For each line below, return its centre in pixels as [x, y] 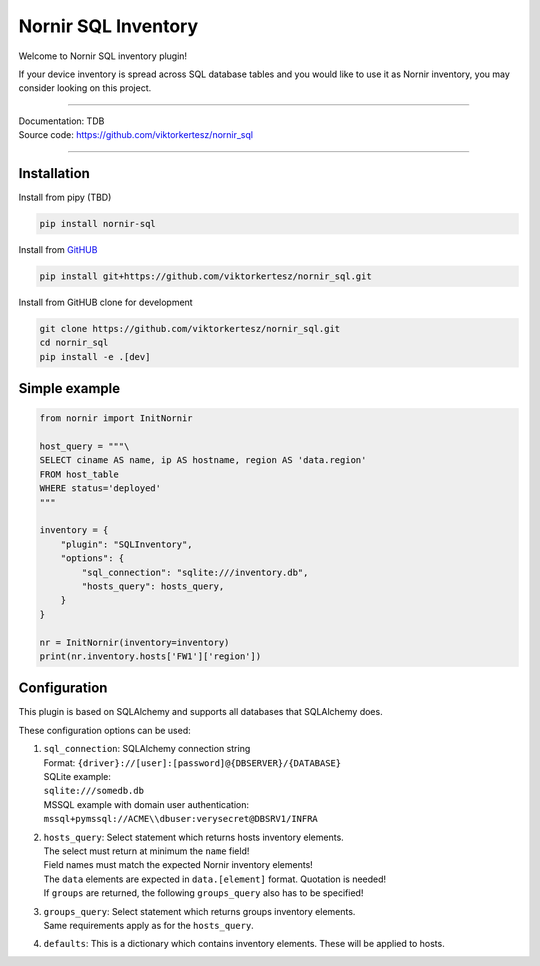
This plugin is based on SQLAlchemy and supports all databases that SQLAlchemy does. [201, 712]
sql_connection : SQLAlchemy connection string [147, 749]
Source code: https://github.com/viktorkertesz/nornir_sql [136, 135]
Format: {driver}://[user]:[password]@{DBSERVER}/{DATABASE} [192, 762]
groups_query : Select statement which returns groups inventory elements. [199, 911]
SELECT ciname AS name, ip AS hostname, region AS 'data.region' [203, 460]
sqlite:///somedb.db [94, 791]
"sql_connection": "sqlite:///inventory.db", [195, 572]
